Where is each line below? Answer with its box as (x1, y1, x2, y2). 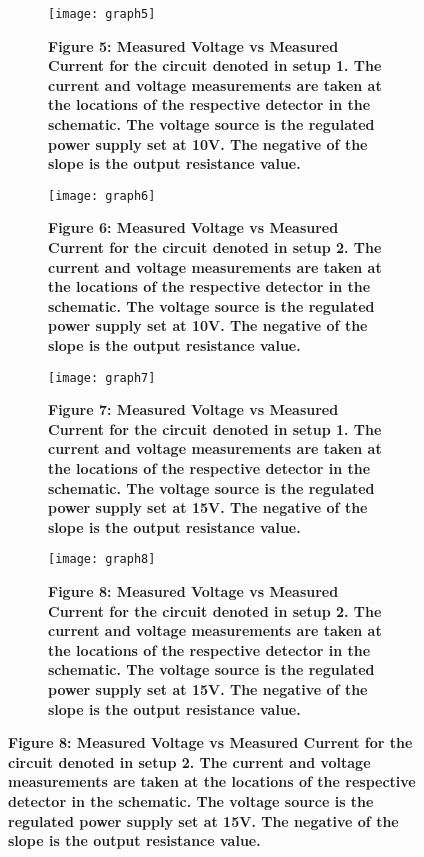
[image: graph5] (48, 7, 156, 21)
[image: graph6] (48, 188, 156, 203)
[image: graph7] (48, 370, 156, 385)
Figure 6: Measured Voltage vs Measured (48, 217, 339, 238)
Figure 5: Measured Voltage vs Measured (48, 35, 339, 56)
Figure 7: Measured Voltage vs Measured (48, 399, 339, 420)
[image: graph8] (48, 552, 156, 567)
